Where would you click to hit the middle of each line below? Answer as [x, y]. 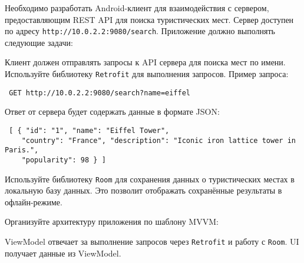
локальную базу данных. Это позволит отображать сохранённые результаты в [143, 190]
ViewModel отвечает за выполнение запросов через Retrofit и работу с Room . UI [152, 241]
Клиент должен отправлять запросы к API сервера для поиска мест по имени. [145, 62]
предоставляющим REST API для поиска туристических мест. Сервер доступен [149, 19]
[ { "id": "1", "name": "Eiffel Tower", [89, 130]
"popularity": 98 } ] [64, 160]
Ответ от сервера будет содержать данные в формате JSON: [112, 111]
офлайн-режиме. [34, 202]
